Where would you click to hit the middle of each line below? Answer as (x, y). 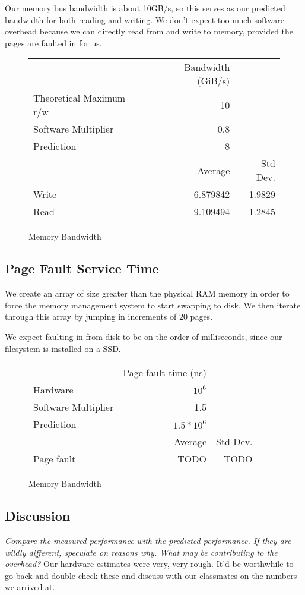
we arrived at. (30, 587)
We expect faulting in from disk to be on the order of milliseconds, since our (144, 336)
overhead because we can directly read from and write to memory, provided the (149, 31)
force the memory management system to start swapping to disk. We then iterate (153, 305)
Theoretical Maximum (80, 98)
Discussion (38, 516)
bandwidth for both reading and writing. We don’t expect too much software (144, 19)
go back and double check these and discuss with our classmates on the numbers (151, 575)
